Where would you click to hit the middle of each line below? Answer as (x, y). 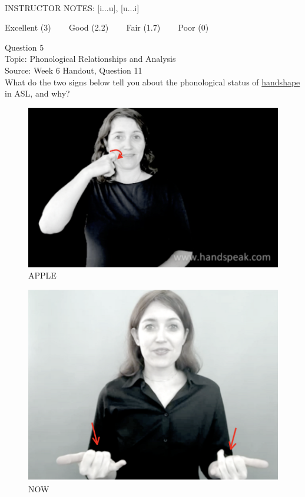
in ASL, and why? (37, 93)
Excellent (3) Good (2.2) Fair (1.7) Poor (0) (107, 27)
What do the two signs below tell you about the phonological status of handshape (152, 82)
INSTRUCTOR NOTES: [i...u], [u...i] (72, 7)
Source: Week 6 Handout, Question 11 (74, 70)
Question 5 (24, 47)
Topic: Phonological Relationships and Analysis (90, 59)
